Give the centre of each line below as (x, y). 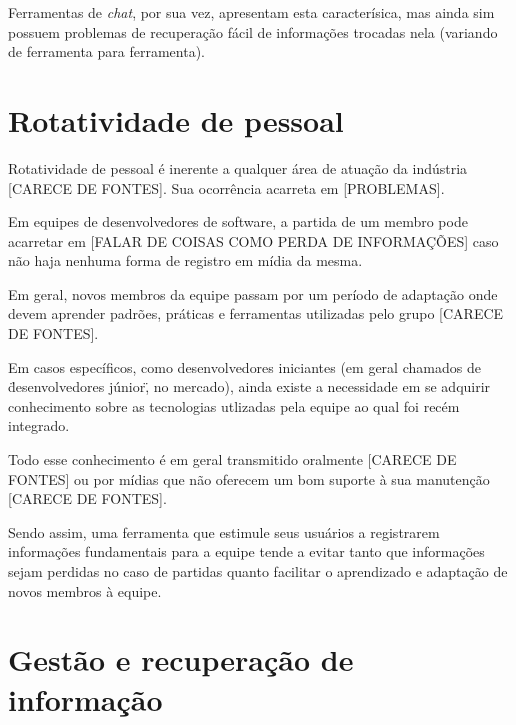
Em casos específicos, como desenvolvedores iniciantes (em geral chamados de (244, 366)
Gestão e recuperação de (181, 659)
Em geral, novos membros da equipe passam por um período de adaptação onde (253, 293)
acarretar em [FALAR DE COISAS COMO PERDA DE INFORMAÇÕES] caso (253, 240)
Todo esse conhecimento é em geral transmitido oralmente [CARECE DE (232, 459)
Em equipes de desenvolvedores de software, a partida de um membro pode (238, 221)
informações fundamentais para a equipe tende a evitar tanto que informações (246, 551)
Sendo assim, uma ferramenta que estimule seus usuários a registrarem (224, 531)
